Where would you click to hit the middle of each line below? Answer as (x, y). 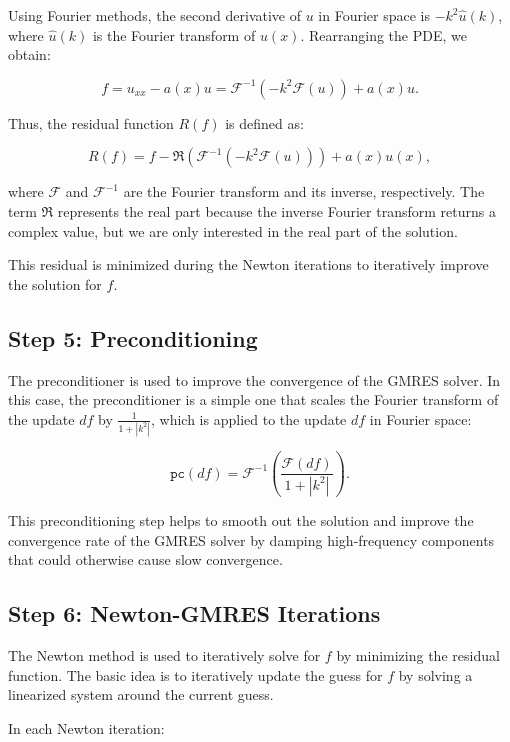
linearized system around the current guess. (141, 694)
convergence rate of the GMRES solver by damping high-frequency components (251, 539)
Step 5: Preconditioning (133, 337)
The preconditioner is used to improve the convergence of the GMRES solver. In (254, 379)
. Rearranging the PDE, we (383, 34)
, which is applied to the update (249, 418)
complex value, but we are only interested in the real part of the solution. (233, 230)
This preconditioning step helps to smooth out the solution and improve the (241, 519)
